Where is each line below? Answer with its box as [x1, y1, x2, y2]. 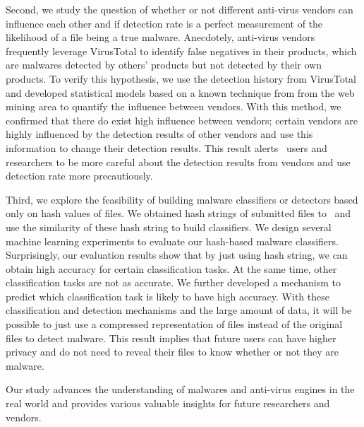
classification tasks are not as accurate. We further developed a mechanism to [6, 275, 341, 290]
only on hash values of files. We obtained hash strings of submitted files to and [6, 206, 351, 221]
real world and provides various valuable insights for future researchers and [6, 396, 330, 411]
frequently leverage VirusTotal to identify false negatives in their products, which [6, 43, 357, 58]
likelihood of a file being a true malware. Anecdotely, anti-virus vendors [6, 30, 315, 45]
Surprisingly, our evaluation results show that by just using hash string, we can [6, 247, 348, 262]
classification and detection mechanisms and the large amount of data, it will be [6, 303, 352, 317]
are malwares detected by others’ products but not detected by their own [6, 57, 322, 72]
